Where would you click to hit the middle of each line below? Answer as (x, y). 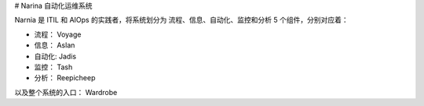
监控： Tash (53, 67)
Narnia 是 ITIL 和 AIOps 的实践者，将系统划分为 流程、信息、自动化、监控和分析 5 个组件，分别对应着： (181, 20)
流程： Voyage (58, 34)
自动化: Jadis (55, 56)
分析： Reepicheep (65, 78)
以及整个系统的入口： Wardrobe (66, 92)
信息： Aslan (55, 45)
